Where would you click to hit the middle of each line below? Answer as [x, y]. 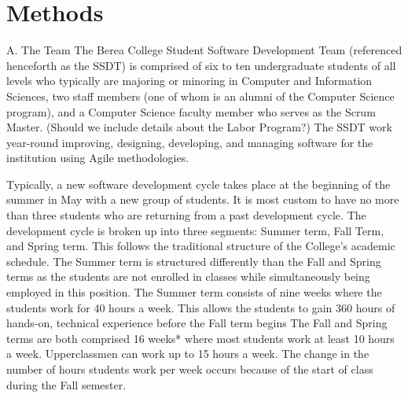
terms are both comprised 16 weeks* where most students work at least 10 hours [200, 338]
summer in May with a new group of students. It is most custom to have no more [203, 199]
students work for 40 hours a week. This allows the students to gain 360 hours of [201, 307]
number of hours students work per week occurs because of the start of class [190, 369]
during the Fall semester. [66, 384]
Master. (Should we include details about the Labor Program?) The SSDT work [199, 127]
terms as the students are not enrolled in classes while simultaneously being [188, 276]
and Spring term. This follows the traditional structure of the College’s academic [201, 246]
